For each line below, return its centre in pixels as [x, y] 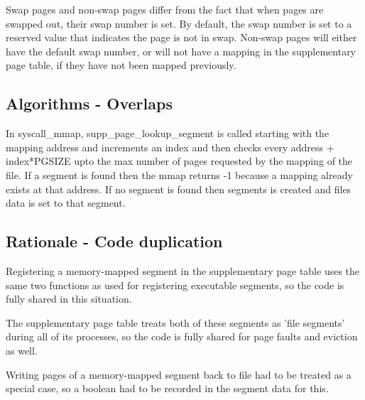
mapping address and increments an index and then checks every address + [170, 147]
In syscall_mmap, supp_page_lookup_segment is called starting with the [168, 133]
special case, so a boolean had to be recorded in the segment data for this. [167, 388]
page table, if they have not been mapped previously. [121, 65]
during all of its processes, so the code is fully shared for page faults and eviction [182, 336]
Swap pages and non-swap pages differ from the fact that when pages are [165, 9]
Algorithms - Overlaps [89, 103]
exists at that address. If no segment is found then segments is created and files [179, 189]
